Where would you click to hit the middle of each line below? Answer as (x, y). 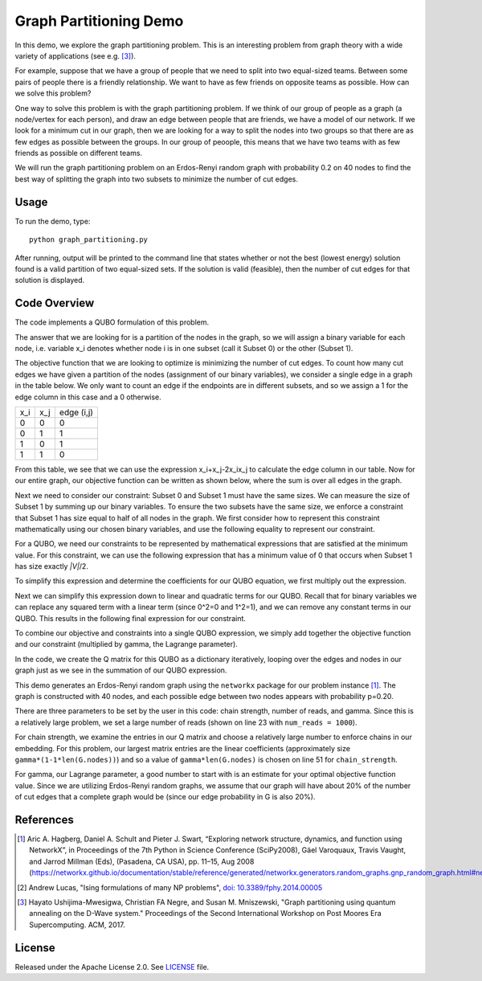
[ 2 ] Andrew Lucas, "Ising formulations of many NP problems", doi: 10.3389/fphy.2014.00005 (170, 887)
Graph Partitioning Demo (99, 21)
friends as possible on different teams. (79, 153)
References (44, 820)
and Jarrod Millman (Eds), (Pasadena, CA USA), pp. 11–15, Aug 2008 (142, 861)
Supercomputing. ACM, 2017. (77, 925)
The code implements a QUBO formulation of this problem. (112, 322)
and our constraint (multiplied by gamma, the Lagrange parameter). (127, 644)
